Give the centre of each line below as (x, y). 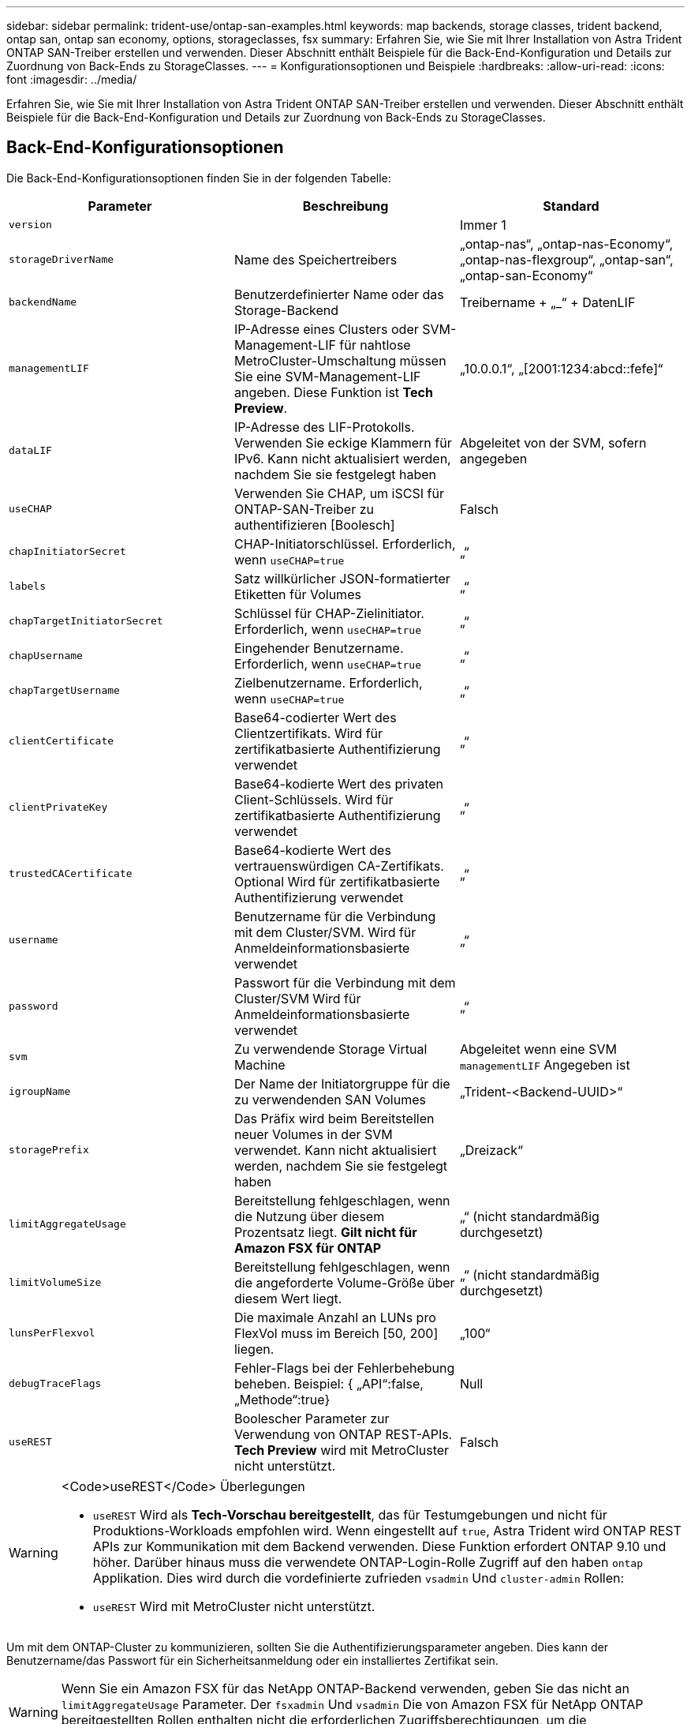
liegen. (254, 1349)
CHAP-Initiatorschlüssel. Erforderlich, (345, 543)
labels (27, 587)
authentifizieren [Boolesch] (314, 525)
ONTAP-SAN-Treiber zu (304, 509)
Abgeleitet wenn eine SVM (538, 1049)
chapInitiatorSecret (67, 552)
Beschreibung (345, 206)
